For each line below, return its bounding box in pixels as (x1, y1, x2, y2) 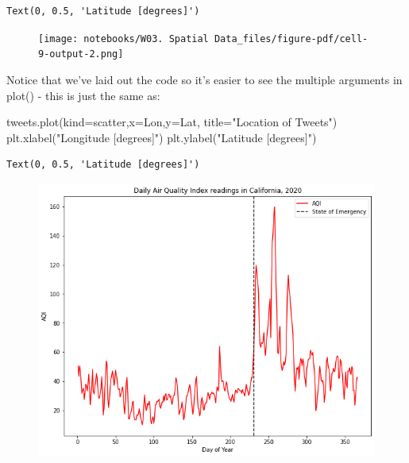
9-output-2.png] (38, 48, 124, 60)
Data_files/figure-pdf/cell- (214, 33, 368, 44)
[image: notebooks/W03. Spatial (38, 33, 209, 44)
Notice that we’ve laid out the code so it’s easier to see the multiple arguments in (6, 71, 403, 87)
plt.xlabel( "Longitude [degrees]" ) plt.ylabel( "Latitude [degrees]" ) (6, 129, 317, 145)
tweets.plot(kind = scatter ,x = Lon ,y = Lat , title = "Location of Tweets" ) (6, 114, 338, 130)
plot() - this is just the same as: (6, 87, 160, 103)
